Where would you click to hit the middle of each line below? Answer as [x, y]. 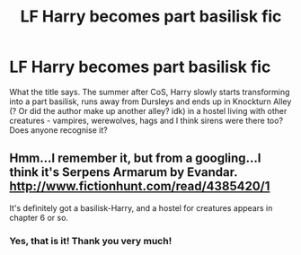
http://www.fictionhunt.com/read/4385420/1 [140, 186]
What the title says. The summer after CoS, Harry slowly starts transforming [150, 92]
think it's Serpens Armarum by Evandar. [124, 172]
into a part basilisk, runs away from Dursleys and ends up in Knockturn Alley [150, 101]
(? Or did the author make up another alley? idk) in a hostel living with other [148, 110]
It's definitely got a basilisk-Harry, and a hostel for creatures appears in [141, 207]
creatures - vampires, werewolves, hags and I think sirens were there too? [146, 120]
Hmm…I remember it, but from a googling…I [135, 158]
